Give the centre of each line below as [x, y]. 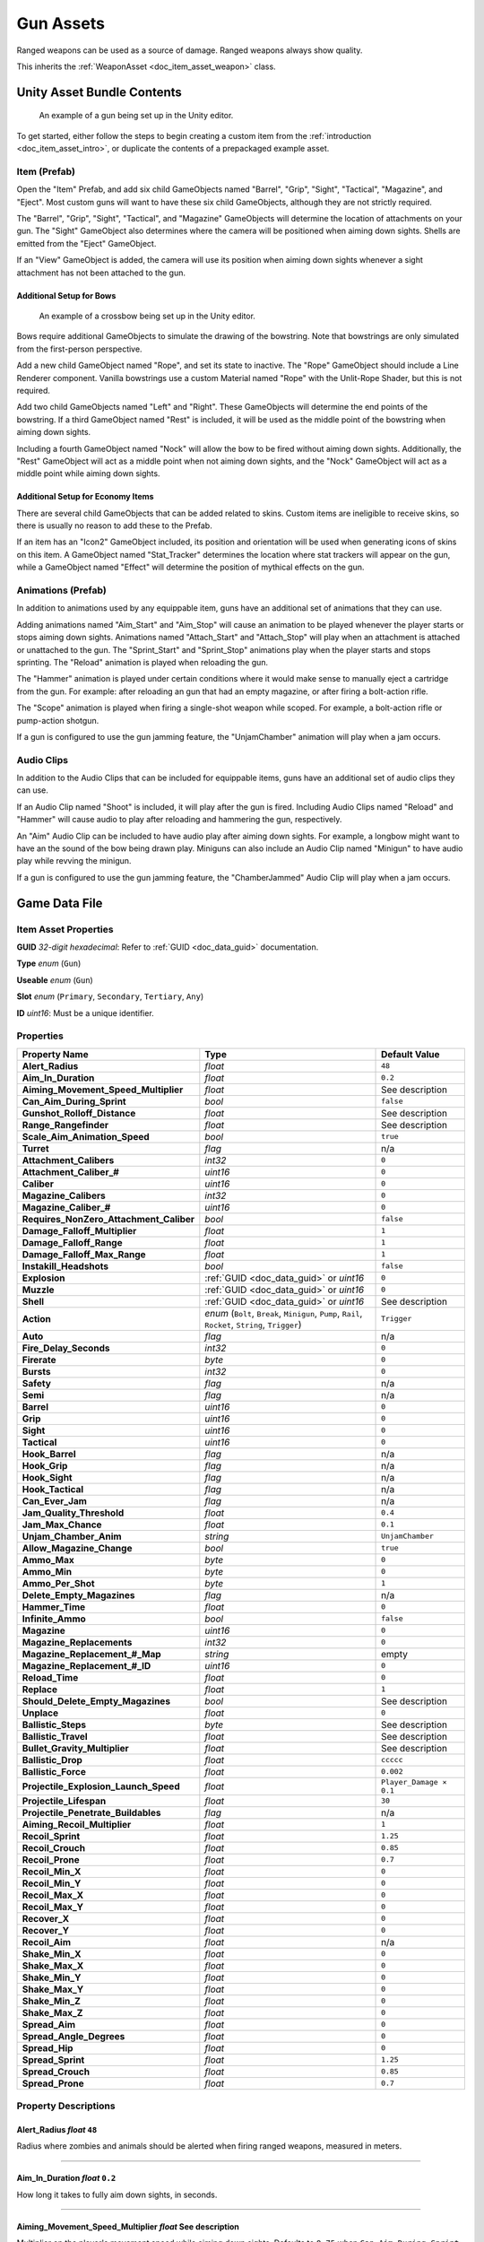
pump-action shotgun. [58, 720]
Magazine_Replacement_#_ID [86, 1665]
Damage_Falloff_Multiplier [79, 1230]
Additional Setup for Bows [66, 295]
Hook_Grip [45, 1465]
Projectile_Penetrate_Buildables [91, 1812]
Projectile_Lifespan [64, 1801]
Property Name [55, 1054]
